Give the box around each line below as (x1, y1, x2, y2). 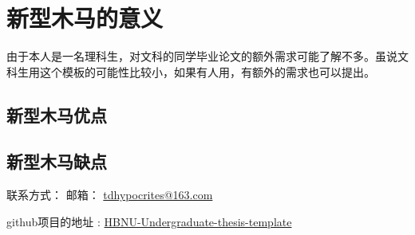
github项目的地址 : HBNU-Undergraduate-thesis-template (6, 213, 292, 229)
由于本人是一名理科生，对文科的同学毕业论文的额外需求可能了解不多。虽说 (6, 48, 397, 65)
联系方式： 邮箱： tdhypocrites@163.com (6, 186, 213, 203)
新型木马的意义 (6, 2, 164, 34)
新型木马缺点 (6, 149, 107, 174)
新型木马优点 (6, 102, 107, 127)
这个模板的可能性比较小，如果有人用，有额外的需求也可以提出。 (39, 63, 375, 80)
